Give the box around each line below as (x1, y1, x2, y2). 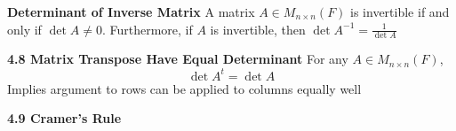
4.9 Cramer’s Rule (7, 109, 122, 127)
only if (7, 19, 42, 38)
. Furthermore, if (101, 19, 193, 38)
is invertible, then (210, 19, 306, 38)
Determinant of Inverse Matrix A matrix (7, 3, 255, 20)
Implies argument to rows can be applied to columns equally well (7, 79, 362, 97)
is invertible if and (350, 3, 450, 20)
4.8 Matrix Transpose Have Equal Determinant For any (7, 50, 348, 68)
